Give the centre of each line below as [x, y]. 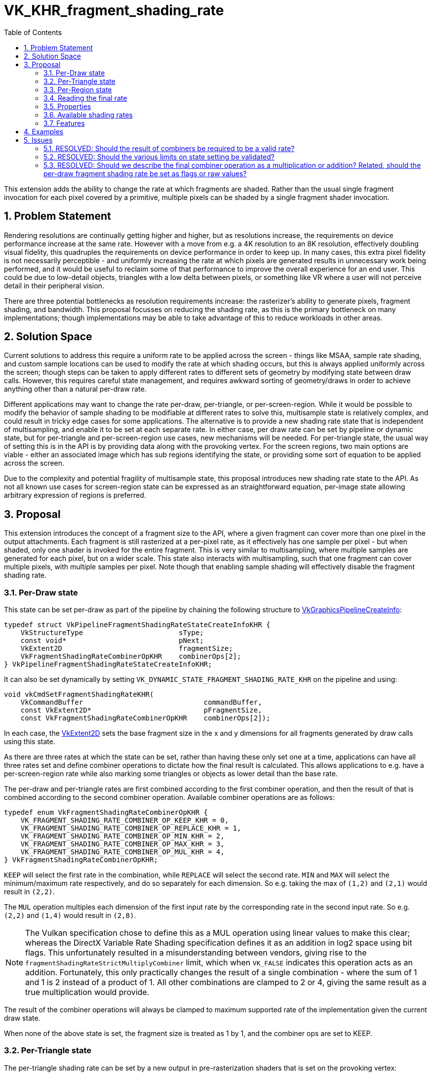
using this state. [30, 742]
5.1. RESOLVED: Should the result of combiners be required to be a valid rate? [169, 148]
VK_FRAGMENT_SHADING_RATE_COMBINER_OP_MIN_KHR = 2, [122, 836]
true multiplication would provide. [87, 992]
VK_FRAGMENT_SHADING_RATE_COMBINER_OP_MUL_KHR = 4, [122, 852]
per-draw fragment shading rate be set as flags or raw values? [145, 173]
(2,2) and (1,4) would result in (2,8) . [70, 916]
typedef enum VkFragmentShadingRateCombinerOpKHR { [106, 813]
